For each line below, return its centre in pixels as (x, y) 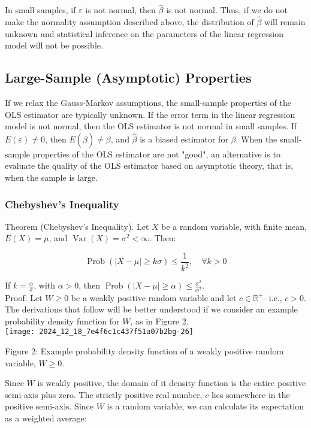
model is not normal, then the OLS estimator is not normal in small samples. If (151, 126)
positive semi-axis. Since (49, 406)
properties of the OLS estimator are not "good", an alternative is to (156, 154)
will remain (285, 22)
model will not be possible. (54, 45)
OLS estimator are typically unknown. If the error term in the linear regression (150, 114)
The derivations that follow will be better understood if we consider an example (151, 309)
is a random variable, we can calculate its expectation (205, 406)
